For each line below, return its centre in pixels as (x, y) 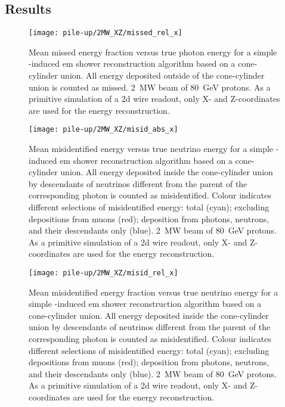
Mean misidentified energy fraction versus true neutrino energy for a (154, 292)
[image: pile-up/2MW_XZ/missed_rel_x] (106, 33)
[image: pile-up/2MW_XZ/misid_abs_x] (103, 130)
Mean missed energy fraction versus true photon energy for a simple (153, 52)
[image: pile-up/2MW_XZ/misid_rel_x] (103, 273)
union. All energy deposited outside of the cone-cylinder (162, 75)
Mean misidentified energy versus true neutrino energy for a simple (151, 149)
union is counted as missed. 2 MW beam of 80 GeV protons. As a (150, 87)
